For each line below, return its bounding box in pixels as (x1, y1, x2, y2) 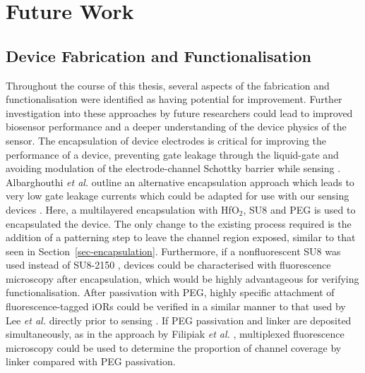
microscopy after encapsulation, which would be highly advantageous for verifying (6, 271, 359, 286)
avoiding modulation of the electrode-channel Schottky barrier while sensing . (6, 161, 341, 176)
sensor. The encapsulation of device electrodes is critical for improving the (6, 133, 327, 147)
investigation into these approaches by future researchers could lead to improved (6, 105, 353, 120)
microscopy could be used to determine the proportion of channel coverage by (6, 340, 342, 355)
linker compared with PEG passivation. (6, 354, 176, 369)
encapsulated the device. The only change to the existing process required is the (6, 216, 352, 231)
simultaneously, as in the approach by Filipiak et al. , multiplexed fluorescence (6, 326, 345, 341)
